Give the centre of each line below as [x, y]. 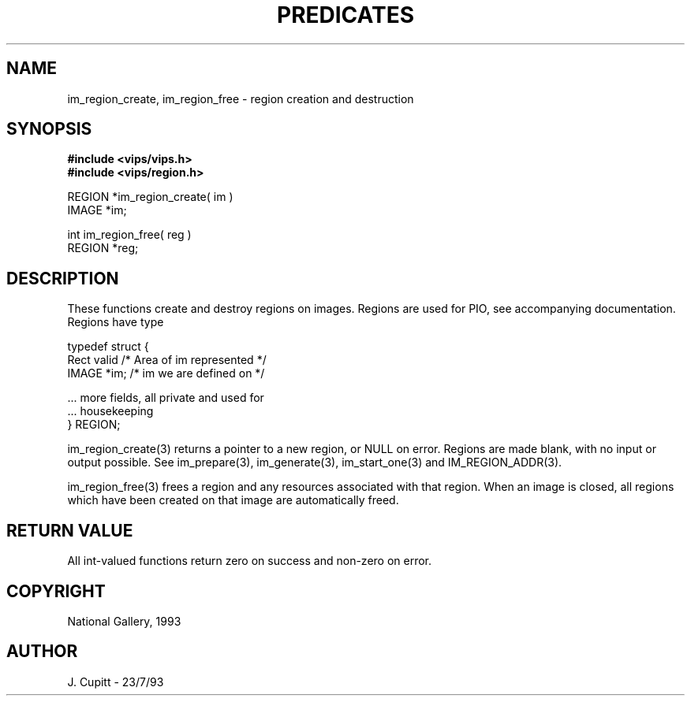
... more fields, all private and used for [166, 398]
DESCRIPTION [63, 278]
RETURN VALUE [70, 530]
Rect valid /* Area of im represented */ [167, 360]
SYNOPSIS [49, 129]
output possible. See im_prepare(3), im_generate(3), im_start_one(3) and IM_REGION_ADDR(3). [315, 462]
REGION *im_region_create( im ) [150, 197]
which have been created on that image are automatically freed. [233, 500]
